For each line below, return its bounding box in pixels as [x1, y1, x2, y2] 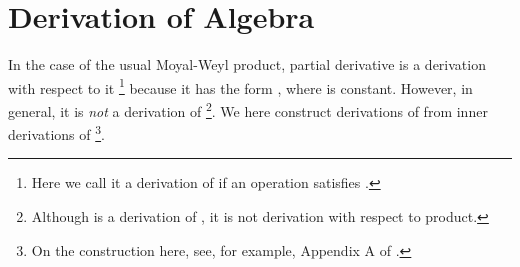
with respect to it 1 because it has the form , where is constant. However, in [8, 74, 473, 98]
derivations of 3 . [8, 121, 105, 144]
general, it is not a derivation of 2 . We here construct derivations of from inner [8, 97, 488, 121]
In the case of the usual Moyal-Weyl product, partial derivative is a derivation [8, 54, 486, 75]
